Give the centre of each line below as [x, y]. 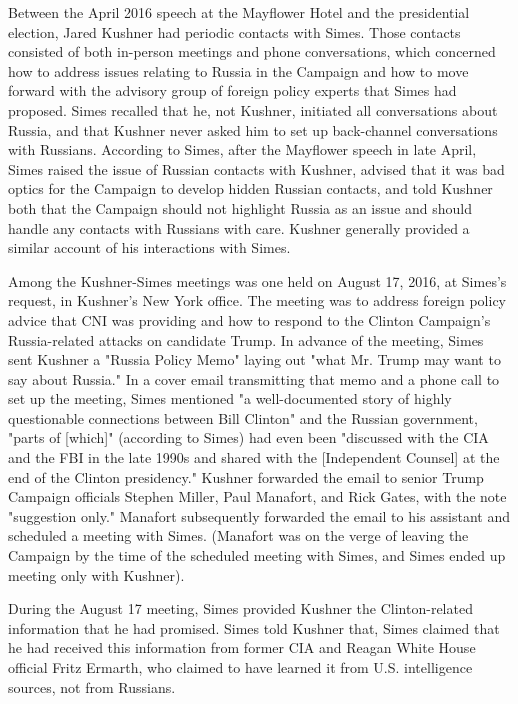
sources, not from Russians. [92, 686]
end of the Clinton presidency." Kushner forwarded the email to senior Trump [246, 476]
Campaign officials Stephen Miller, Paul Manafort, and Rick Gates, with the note [257, 496]
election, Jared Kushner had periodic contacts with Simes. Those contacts [234, 31]
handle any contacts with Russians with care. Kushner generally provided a [239, 227]
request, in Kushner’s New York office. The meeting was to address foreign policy [257, 300]
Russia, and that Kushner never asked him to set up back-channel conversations [253, 129]
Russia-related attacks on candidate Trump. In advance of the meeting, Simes [246, 339]
